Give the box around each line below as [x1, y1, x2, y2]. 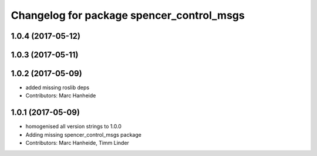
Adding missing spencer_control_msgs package [25, 131, 142, 138]
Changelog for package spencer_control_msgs [11, 9, 245, 22]
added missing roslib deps [25, 84, 90, 91]
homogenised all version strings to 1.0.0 [25, 123, 122, 130]
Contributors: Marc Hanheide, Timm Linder [25, 140, 129, 147]
